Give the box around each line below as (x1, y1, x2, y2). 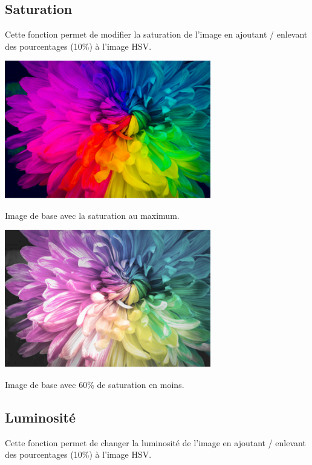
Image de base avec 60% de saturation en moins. (5, 378, 184, 390)
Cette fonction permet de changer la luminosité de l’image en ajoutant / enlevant (5, 436, 306, 449)
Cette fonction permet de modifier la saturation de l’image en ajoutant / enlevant (5, 28, 308, 41)
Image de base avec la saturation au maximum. (5, 209, 180, 221)
